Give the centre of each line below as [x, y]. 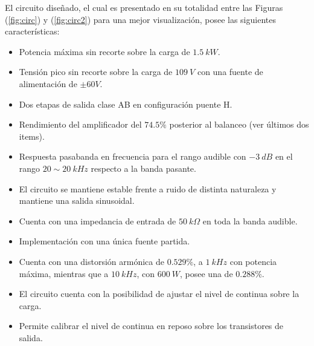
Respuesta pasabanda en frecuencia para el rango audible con [133, 156]
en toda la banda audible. [250, 220]
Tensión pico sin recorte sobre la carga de [96, 72]
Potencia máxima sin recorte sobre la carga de [104, 51]
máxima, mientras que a [64, 273]
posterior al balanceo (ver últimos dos [239, 124]
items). [32, 136]
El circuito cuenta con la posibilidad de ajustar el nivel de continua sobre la [159, 294]
